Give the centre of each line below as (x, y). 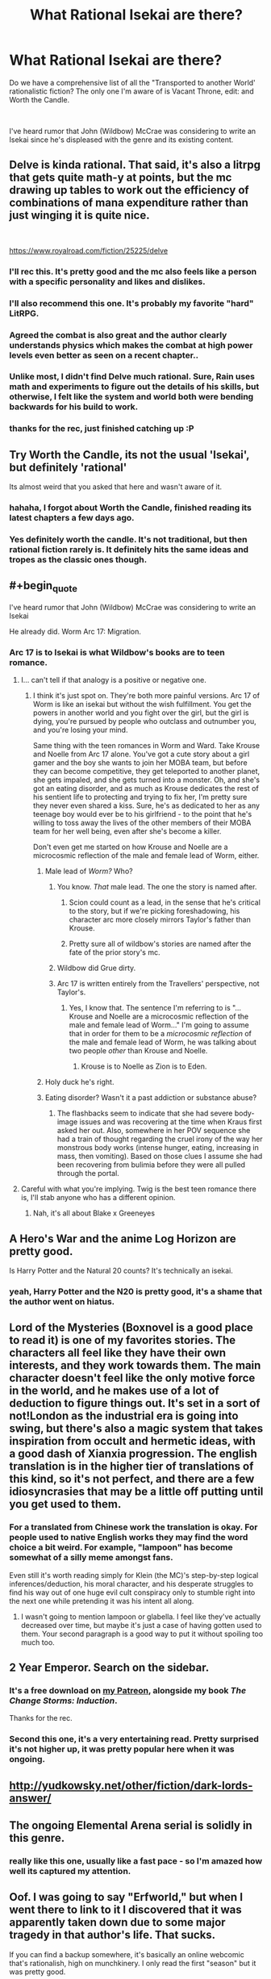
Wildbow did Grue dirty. (96, 968)
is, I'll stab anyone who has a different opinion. (98, 1198)
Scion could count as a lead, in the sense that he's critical (165, 902)
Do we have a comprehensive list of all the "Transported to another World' (133, 82)
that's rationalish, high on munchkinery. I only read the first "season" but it (133, 1963)
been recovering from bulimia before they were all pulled (151, 1165)
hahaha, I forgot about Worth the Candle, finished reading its (131, 508)
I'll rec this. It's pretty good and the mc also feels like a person (133, 271)
